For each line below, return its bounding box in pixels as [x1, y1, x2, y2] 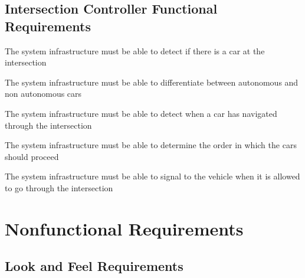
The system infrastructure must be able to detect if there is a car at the [5, 44, 265, 57]
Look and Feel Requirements [5, 257, 183, 275]
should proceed [5, 150, 59, 162]
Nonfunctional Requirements [5, 216, 244, 240]
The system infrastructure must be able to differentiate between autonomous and [5, 76, 299, 88]
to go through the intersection [5, 181, 113, 194]
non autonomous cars [5, 87, 82, 100]
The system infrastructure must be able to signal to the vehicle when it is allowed [5, 170, 300, 182]
